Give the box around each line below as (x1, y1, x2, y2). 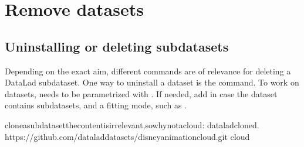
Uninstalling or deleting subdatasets (5, 37, 229, 55)
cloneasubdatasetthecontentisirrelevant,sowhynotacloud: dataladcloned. (5, 118, 259, 131)
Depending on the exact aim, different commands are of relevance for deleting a (5, 64, 291, 77)
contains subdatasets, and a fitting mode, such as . (5, 99, 187, 111)
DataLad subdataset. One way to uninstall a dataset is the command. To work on (5, 76, 299, 88)
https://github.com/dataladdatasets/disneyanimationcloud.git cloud (5, 130, 250, 142)
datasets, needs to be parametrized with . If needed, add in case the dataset (5, 87, 278, 100)
